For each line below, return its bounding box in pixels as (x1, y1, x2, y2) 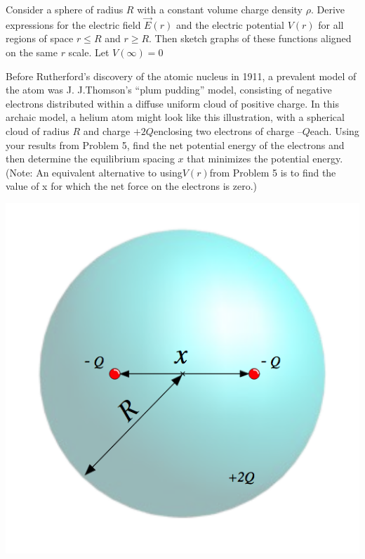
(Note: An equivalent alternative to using (6, 165, 182, 179)
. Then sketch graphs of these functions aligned (149, 31, 352, 46)
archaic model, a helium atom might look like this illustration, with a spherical (6, 110, 345, 124)
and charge (83, 123, 131, 138)
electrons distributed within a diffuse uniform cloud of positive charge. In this (6, 96, 340, 110)
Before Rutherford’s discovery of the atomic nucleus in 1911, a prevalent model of (6, 68, 357, 83)
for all (318, 17, 344, 32)
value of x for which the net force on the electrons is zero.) (6, 179, 258, 193)
